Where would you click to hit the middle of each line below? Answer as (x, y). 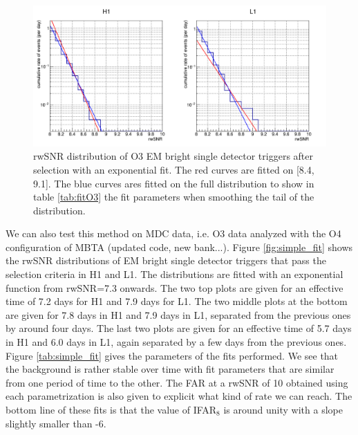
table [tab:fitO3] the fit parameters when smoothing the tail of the (174, 197)
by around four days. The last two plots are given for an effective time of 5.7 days (179, 328)
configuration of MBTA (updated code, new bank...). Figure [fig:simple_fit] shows (179, 247)
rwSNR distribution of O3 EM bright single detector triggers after (173, 156)
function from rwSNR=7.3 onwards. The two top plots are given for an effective (175, 287)
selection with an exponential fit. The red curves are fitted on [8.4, (174, 169)
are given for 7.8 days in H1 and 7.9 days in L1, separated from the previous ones (178, 314)
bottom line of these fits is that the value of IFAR (111, 409)
